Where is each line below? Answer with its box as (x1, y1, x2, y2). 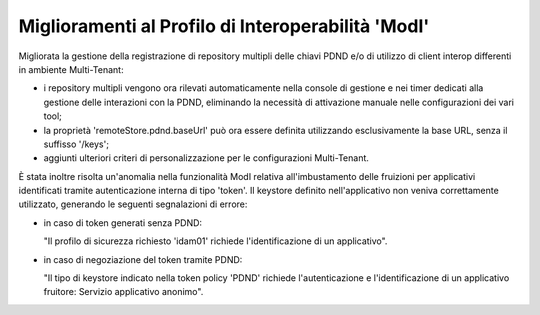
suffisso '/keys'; (43, 138, 110, 150)
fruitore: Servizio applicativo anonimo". (43, 286, 204, 298)
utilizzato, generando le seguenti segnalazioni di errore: (18, 198, 248, 210)
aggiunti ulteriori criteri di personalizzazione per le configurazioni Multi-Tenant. (43, 152, 370, 164)
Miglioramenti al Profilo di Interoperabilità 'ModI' (18, 15, 430, 37)
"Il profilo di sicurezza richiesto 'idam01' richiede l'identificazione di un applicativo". (43, 235, 388, 247)
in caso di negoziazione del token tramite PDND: (43, 253, 243, 265)
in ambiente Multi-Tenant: (18, 63, 124, 75)
